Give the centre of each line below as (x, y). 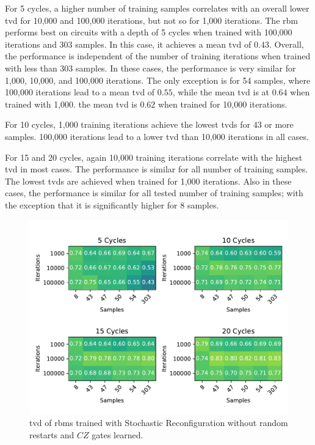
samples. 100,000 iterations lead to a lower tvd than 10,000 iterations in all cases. (157, 136)
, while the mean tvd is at (221, 92)
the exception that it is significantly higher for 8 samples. (112, 204)
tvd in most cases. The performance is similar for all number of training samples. (157, 169)
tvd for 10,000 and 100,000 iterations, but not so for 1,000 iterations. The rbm (151, 20)
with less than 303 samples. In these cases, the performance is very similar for (150, 68)
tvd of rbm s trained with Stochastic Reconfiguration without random (159, 423)
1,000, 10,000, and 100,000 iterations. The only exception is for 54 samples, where (158, 80)
